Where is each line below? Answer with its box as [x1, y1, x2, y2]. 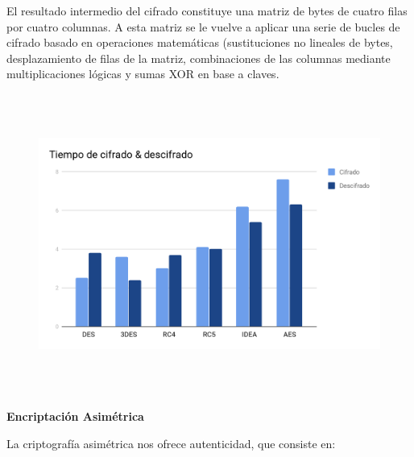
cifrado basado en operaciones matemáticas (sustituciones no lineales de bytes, [6, 34, 393, 51]
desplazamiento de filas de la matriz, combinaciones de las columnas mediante [6, 49, 391, 66]
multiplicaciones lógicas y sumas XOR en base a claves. [6, 65, 279, 82]
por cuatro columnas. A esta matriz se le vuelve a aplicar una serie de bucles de [6, 18, 400, 35]
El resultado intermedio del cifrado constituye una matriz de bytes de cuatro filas [6, 2, 408, 19]
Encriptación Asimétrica [6, 408, 144, 425]
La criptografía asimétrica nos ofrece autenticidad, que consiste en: [6, 434, 336, 451]
